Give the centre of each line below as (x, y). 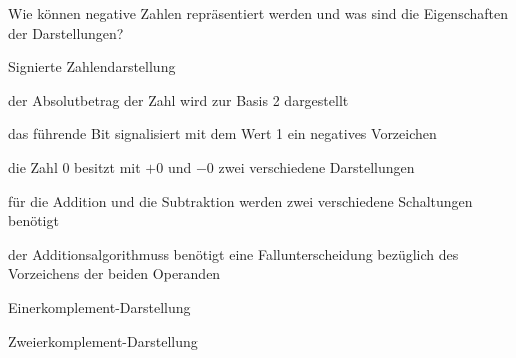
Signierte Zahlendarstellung (92, 66)
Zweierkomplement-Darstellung (103, 340)
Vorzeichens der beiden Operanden (114, 273)
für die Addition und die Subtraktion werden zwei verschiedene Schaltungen (240, 200)
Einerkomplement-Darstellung (99, 306)
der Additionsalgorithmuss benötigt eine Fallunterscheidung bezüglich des (233, 253)
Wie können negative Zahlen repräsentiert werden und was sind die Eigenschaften (258, 13)
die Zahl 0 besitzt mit (74, 166)
